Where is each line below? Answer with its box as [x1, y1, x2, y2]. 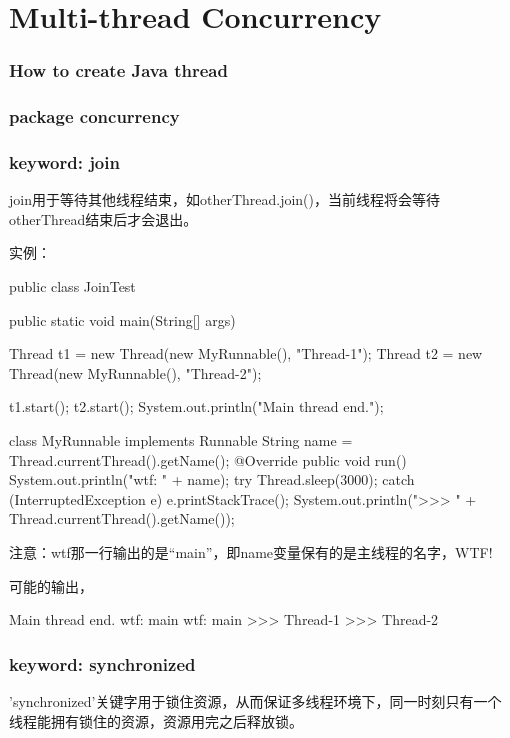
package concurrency [9, 104, 180, 129]
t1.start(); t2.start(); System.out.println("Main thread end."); [9, 396, 384, 417]
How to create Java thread [9, 58, 228, 83]
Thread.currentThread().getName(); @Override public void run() [9, 449, 407, 470]
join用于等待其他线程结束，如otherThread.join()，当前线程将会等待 [9, 189, 441, 210]
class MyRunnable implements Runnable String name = [9, 430, 353, 451]
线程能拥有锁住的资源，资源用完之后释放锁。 [9, 710, 303, 731]
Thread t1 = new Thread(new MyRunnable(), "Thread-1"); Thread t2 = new [9, 343, 483, 364]
